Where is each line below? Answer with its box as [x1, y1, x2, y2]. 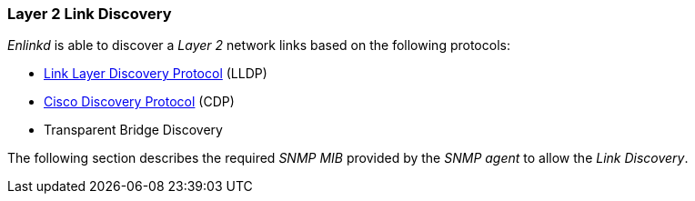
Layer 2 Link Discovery [7, 5, 172, 23]
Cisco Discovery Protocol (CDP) [44, 94, 235, 110]
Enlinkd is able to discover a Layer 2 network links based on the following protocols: [7, 37, 510, 54]
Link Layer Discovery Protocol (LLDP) [44, 65, 267, 82]
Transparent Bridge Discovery [44, 122, 223, 138]
